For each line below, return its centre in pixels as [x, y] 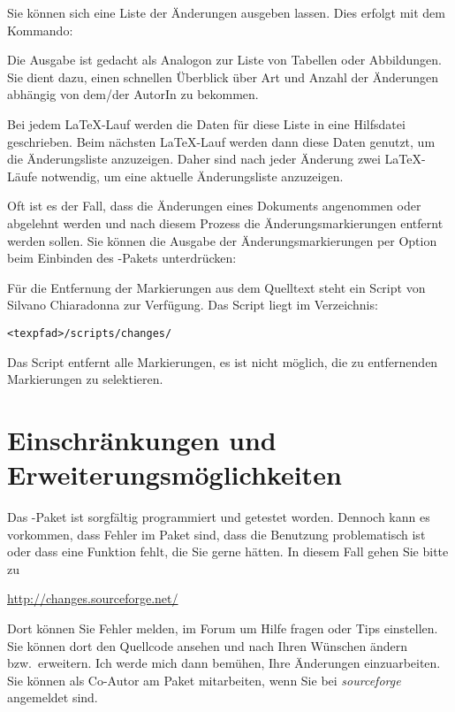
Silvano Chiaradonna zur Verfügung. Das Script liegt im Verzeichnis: [193, 305]
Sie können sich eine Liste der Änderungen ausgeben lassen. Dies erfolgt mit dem [226, 12]
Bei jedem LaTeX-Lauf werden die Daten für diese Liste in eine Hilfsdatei [206, 123]
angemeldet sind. [53, 697]
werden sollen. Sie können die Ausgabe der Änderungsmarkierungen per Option [222, 240]
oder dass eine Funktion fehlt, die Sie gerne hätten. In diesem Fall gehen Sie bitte [228, 551]
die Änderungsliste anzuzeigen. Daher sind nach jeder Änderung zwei [194, 159]
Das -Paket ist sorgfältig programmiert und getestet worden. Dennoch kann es [219, 517]
